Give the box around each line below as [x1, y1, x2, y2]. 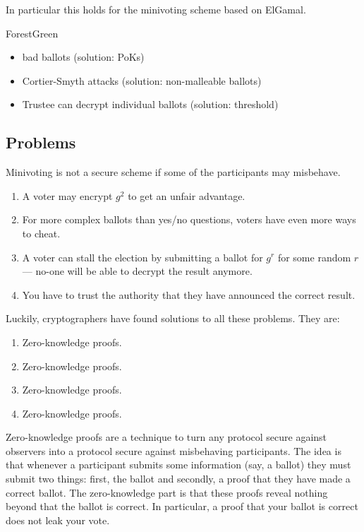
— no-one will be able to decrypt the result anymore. [22, 264, 253, 278]
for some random [277, 249, 351, 264]
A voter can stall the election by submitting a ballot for [22, 249, 263, 264]
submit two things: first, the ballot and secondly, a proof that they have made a [6, 471, 351, 486]
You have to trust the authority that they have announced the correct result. [22, 287, 356, 302]
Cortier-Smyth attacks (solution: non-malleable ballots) [22, 73, 262, 88]
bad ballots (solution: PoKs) [22, 49, 145, 64]
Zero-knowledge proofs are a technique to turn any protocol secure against [6, 430, 327, 444]
